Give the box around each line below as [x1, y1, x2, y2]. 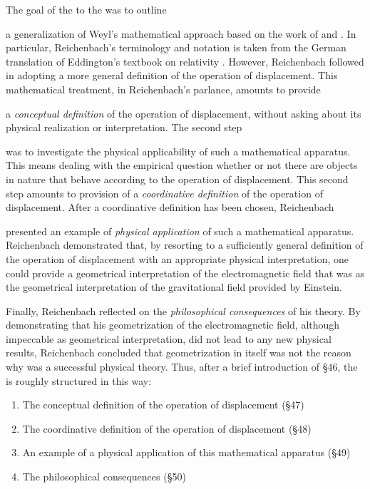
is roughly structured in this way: [6, 373, 152, 388]
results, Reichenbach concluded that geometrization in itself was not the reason [6, 345, 351, 360]
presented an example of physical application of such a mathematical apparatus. [6, 223, 354, 238]
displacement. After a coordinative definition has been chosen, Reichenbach [6, 200, 334, 215]
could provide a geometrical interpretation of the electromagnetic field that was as [6, 265, 365, 280]
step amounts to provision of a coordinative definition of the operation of [6, 185, 323, 200]
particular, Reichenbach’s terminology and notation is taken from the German [6, 40, 346, 55]
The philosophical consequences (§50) [22, 469, 186, 484]
